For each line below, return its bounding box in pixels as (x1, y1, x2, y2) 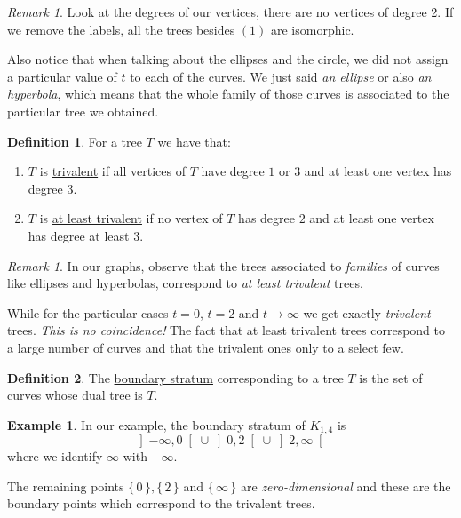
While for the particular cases (7, 303, 169, 322)
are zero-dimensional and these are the (241, 476, 451, 495)
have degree (201, 162, 265, 180)
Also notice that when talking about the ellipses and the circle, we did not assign (7, 50, 449, 68)
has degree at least (28, 226, 130, 244)
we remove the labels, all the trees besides (7, 20, 235, 38)
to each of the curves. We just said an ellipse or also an (130, 67, 432, 85)
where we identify (7, 447, 103, 466)
